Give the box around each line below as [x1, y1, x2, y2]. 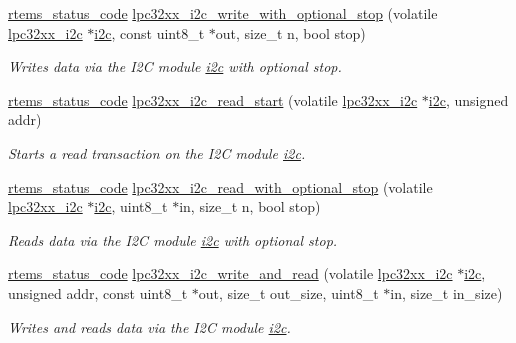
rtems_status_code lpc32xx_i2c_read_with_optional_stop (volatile [8, 176, 433, 197]
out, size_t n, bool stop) [215, 22, 366, 43]
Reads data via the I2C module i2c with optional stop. [8, 229, 338, 250]
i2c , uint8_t [94, 196, 168, 217]
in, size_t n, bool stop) [179, 196, 321, 217]
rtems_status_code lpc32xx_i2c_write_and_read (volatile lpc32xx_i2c [8, 263, 453, 284]
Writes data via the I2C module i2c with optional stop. [8, 56, 342, 77]
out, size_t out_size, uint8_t [198, 282, 379, 303]
